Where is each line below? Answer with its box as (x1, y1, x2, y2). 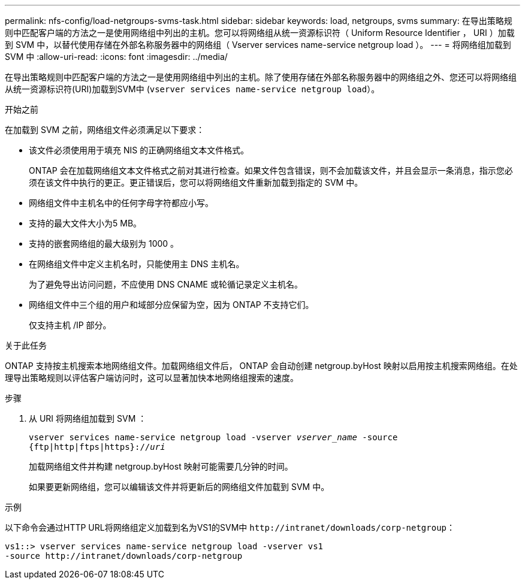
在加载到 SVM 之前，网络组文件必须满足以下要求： (5, 125, 205, 135)
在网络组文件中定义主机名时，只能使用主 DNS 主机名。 (29, 259, 245, 269)
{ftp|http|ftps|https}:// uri (29, 442, 165, 452)
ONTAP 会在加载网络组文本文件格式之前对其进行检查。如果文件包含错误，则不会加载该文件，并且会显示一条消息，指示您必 (29, 165, 513, 175)
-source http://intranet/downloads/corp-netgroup (5, 551, 243, 561)
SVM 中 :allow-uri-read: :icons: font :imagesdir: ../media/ (5, 52, 228, 62)
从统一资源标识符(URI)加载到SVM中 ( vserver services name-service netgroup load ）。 (5, 84, 380, 94)
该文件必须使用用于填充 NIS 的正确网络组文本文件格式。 (29, 145, 249, 155)
